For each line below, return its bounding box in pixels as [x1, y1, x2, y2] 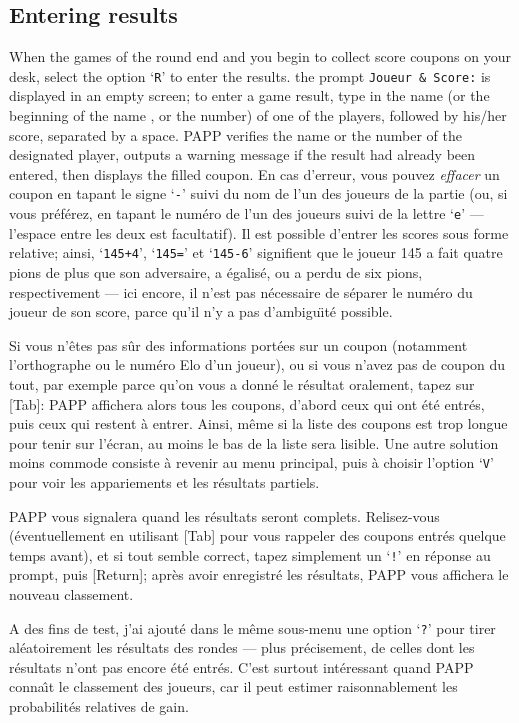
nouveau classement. [9, 584, 134, 605]
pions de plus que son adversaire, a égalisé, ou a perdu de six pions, [9, 261, 423, 282]
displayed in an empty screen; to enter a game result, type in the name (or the [9, 85, 490, 106]
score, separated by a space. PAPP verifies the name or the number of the [9, 124, 462, 145]
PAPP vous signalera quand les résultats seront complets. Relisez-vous [9, 505, 440, 526]
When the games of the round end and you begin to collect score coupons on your [9, 46, 512, 67]
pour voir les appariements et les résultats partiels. [9, 471, 320, 492]
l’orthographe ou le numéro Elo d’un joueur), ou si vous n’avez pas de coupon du [9, 354, 506, 375]
